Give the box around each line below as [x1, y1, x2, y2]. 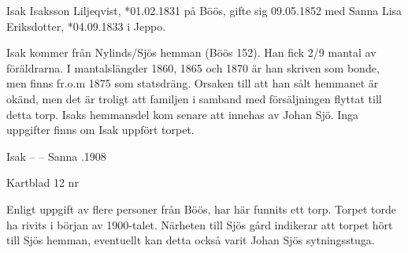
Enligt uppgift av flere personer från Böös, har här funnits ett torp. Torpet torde [6, 200, 396, 217]
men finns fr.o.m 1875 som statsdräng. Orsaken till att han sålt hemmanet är [6, 75, 379, 91]
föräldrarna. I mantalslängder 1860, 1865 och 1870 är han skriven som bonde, [6, 59, 380, 76]
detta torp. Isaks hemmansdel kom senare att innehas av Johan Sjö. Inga [6, 106, 359, 122]
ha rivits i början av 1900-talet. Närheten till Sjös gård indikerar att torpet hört [6, 216, 393, 233]
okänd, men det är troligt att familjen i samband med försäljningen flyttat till [6, 90, 382, 106]
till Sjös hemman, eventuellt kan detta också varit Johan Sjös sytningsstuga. [6, 232, 375, 248]
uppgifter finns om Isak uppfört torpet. [6, 121, 195, 138]
